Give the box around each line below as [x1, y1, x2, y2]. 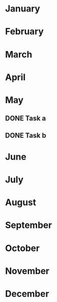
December [5, 288, 50, 300]
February [5, 26, 44, 37]
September [5, 220, 52, 231]
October [5, 243, 40, 254]
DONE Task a [5, 114, 46, 123]
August [5, 197, 36, 208]
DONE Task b [5, 131, 46, 140]
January [5, 3, 41, 14]
